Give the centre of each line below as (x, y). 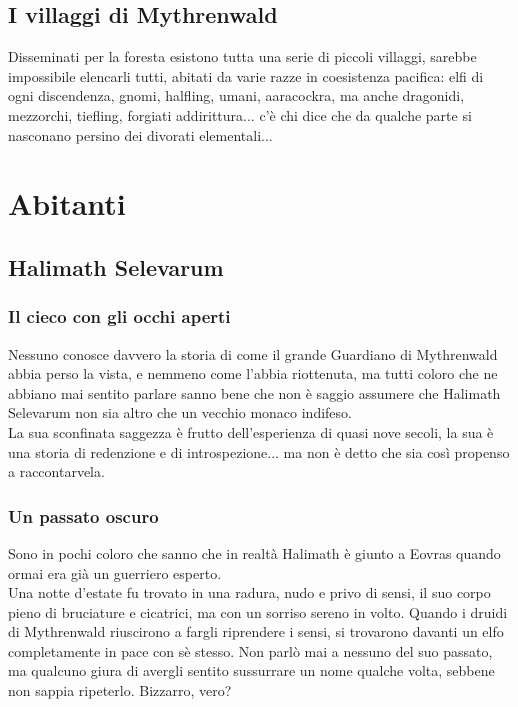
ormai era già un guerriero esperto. (115, 572)
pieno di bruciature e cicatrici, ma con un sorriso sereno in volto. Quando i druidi (258, 611)
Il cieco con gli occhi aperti (119, 316)
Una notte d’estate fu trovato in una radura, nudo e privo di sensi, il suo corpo (249, 592)
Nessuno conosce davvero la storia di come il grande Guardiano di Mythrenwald (253, 353)
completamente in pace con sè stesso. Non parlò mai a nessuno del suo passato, (250, 650)
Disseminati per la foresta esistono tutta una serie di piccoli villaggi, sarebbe (242, 56)
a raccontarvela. (56, 471)
